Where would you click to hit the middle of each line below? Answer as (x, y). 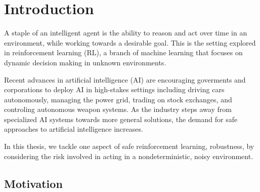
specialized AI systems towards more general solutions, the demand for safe (121, 119)
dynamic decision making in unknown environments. (85, 62)
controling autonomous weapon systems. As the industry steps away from (118, 109)
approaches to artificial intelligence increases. (74, 129)
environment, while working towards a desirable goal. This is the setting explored (130, 42)
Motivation (33, 183)
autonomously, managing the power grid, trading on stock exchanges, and (118, 99)
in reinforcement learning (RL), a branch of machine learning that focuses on (123, 52)
